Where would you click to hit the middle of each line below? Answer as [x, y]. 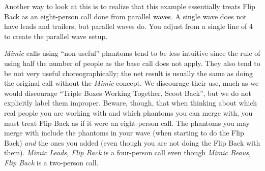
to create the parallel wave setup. [56, 36]
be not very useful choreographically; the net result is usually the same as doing [129, 73]
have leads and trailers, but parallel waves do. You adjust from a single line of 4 [128, 26]
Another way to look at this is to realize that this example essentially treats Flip [130, 6]
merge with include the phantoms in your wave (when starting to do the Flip [124, 133]
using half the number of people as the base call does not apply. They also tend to [132, 63]
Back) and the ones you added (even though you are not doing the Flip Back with [132, 142]
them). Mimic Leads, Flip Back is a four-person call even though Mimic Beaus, [128, 152]
